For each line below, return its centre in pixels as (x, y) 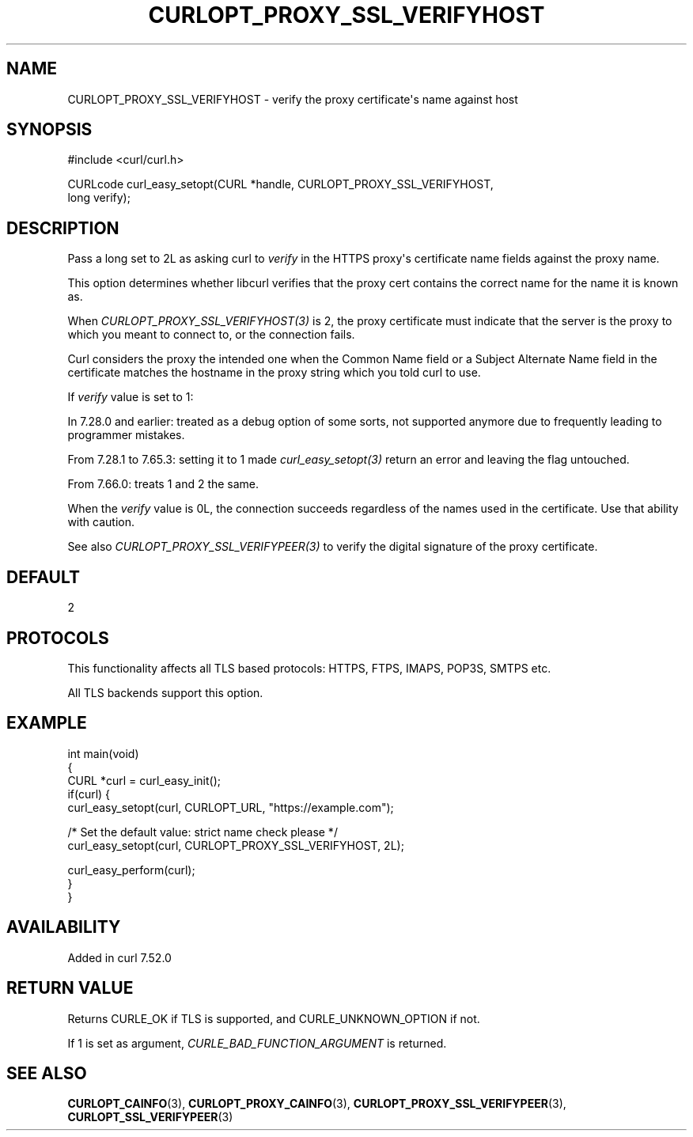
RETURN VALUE (70, 988)
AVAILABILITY (64, 927)
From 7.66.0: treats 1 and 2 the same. (163, 484)
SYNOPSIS (49, 130)
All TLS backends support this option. (165, 692)
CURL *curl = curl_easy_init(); (144, 780)
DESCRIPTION (63, 228)
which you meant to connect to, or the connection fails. (211, 335)
